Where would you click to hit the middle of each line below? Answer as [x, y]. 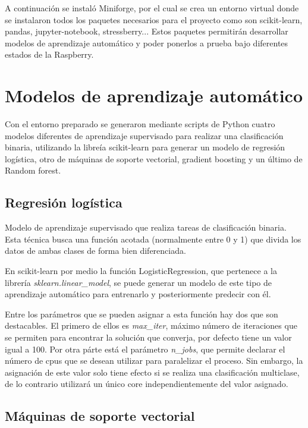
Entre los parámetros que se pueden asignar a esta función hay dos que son [142, 314]
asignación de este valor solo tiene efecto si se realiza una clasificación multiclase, [152, 372]
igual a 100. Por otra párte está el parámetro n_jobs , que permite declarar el [145, 349]
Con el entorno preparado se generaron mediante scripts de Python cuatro [140, 124]
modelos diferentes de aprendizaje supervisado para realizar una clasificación [144, 135]
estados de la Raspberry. [49, 54]
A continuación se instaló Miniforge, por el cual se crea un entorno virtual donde [152, 8]
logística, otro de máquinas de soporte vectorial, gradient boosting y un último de [154, 158]
